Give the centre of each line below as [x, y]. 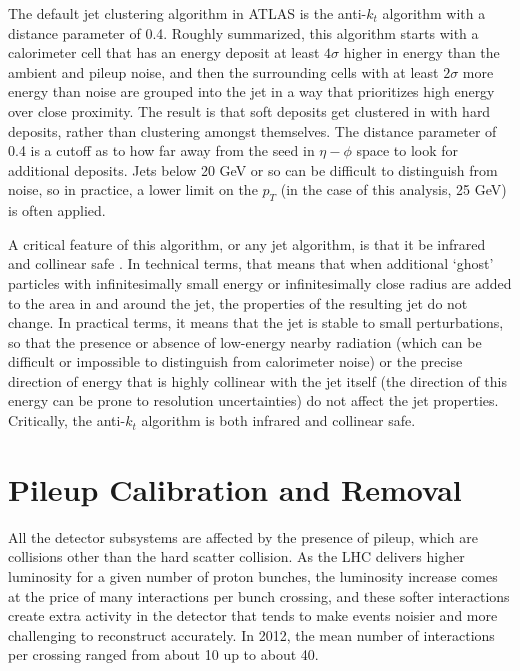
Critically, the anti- [67, 420]
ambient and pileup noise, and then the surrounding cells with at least [223, 71]
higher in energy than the [421, 52]
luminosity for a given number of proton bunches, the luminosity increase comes [253, 575]
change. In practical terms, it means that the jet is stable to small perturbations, [256, 322]
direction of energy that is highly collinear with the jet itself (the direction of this [257, 380]
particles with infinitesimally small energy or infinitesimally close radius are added [260, 282]
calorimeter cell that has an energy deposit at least [164, 52]
